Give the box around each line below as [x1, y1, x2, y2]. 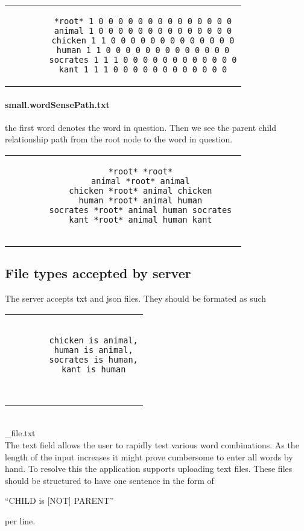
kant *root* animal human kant [69, 214, 212, 224]
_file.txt [5, 427, 36, 439]
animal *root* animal [91, 176, 190, 186]
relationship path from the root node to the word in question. [5, 133, 233, 145]
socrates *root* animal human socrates [49, 205, 232, 215]
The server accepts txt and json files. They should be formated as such [5, 292, 267, 305]
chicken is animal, [49, 335, 138, 345]
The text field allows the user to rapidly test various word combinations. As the [5, 438, 299, 451]
